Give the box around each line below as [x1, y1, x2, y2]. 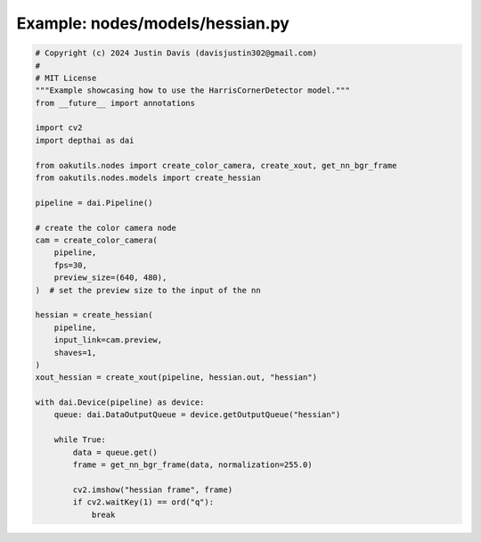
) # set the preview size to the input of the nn [35, 285, 262, 295]
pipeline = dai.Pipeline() [35, 197, 153, 208]
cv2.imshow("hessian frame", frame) [72, 484, 233, 495]
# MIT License [35, 72, 97, 83]
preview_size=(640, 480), [53, 273, 167, 283]
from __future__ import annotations [35, 98, 196, 108]
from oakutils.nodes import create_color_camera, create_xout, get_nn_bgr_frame [35, 160, 397, 170]
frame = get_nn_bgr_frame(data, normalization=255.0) [72, 460, 313, 470]
